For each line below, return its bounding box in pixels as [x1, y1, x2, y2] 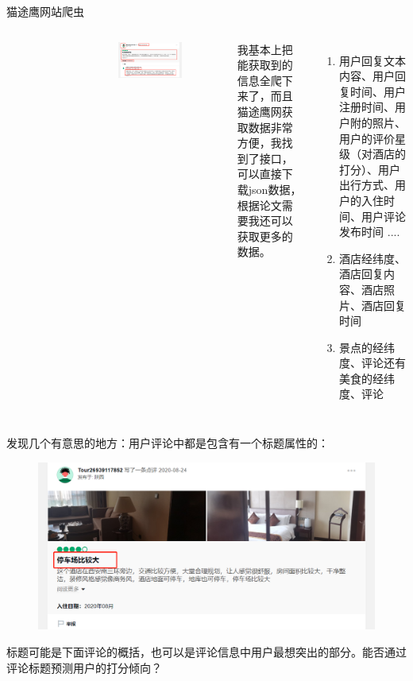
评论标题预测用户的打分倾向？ [6, 659, 162, 675]
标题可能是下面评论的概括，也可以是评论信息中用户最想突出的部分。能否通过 [6, 644, 407, 660]
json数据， [248, 180, 302, 197]
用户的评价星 [339, 130, 407, 146]
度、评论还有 [339, 354, 407, 371]
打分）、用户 [339, 161, 401, 177]
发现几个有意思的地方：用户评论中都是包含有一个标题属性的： [6, 435, 329, 451]
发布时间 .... [339, 223, 400, 240]
